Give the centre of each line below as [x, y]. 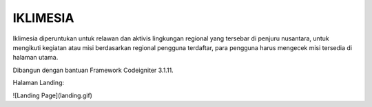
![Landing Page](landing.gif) [53, 95]
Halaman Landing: [39, 83]
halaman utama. [35, 58]
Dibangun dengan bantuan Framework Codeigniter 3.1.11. [93, 70]
